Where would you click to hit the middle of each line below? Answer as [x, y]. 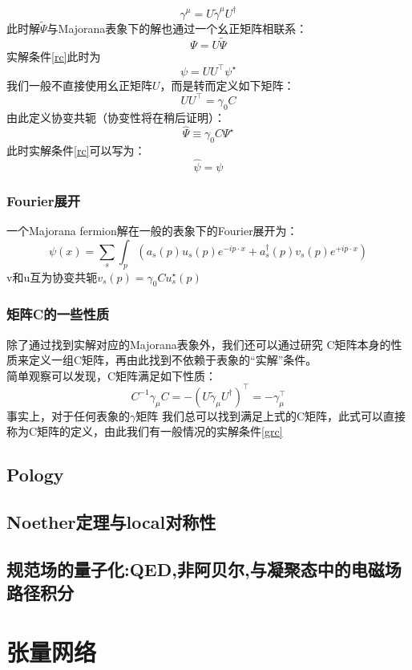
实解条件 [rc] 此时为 [54, 56]
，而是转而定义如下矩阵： [227, 85]
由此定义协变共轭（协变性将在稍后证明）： [116, 117]
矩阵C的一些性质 [58, 314]
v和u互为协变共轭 [52, 276]
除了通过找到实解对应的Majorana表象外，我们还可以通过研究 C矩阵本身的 [199, 344]
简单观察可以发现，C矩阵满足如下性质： [112, 375]
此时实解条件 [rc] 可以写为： [76, 150]
